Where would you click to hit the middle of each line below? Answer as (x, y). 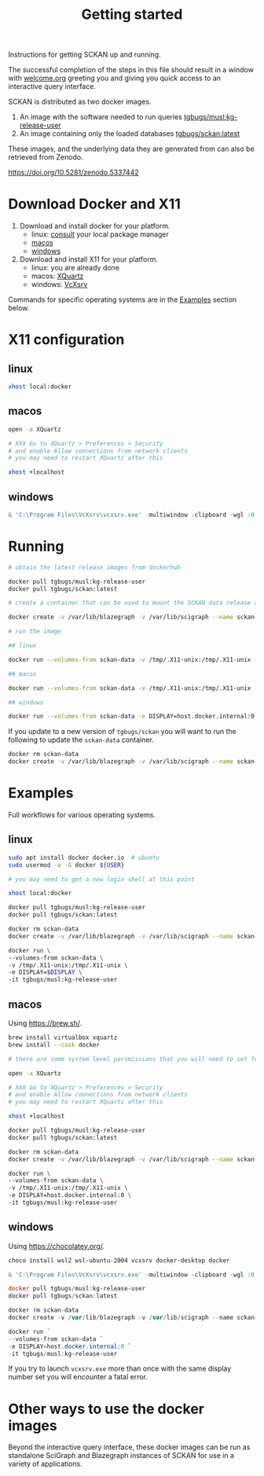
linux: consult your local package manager (100, 234)
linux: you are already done (75, 268)
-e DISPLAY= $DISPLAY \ (45, 972)
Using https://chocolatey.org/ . (57, 1246)
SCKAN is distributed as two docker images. (80, 102)
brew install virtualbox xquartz (63, 1037)
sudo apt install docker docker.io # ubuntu (84, 857)
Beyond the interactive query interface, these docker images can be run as (129, 1447)
